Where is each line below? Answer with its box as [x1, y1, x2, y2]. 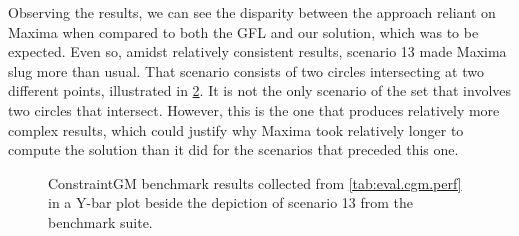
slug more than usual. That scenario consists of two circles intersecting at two [8, 60, 484, 81]
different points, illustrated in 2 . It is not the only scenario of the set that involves [8, 80, 512, 101]
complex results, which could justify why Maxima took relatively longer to [8, 119, 464, 140]
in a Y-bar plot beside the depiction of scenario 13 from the [48, 192, 414, 213]
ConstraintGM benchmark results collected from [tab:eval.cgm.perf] [48, 172, 462, 193]
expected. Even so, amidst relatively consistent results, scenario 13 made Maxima [8, 41, 507, 62]
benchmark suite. [48, 211, 153, 232]
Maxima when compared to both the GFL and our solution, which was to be [8, 21, 479, 42]
